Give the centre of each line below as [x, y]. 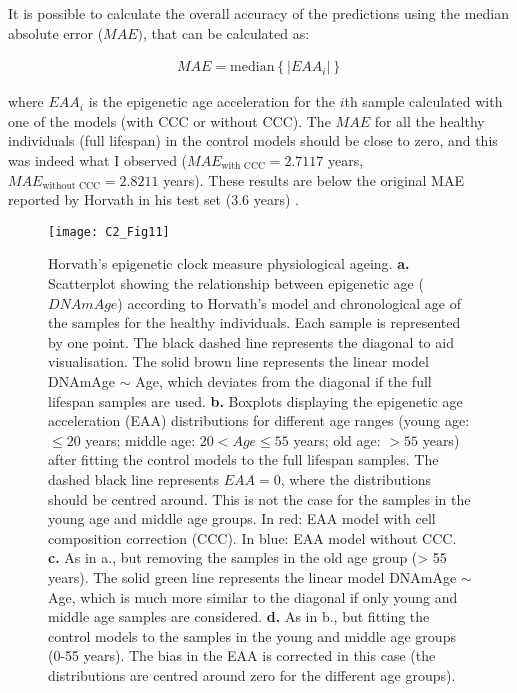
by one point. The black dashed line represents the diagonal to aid [251, 341]
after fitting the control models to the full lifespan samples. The [243, 459]
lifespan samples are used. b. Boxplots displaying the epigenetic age [255, 400]
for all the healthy [429, 120]
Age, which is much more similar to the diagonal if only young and [253, 596]
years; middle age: [140, 439]
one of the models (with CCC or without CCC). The [169, 120]
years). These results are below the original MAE [313, 179]
